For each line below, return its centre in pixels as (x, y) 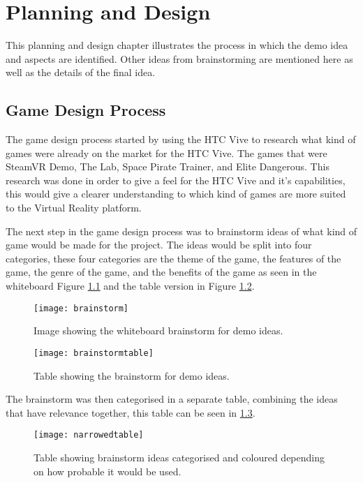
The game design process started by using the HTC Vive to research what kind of (181, 139)
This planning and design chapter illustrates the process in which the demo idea (177, 45)
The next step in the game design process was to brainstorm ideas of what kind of (181, 231)
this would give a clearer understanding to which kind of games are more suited (176, 194)
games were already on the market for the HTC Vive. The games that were (166, 153)
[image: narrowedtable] (89, 435)
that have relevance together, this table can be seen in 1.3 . (131, 412)
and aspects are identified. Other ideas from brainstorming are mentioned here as (179, 58)
